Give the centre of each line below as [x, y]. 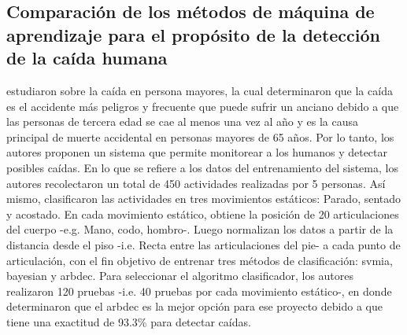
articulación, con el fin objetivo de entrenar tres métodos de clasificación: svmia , [200, 260]
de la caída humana [87, 58]
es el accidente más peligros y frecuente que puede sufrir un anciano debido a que [203, 106]
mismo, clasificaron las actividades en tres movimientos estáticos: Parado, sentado [204, 199]
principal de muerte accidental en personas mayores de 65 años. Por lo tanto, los [200, 136]
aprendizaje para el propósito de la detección [193, 34]
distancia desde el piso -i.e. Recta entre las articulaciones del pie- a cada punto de [203, 244]
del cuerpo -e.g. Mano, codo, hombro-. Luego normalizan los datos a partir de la [200, 229]
